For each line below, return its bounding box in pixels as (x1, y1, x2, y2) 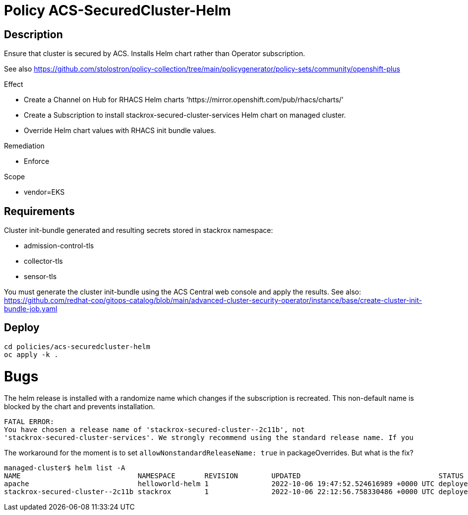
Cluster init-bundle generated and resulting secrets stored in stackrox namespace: (4, 226, 273, 235)
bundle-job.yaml (4, 304, 58, 313)
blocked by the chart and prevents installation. (4, 402, 155, 411)
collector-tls (24, 257, 63, 266)
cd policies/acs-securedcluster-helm (4, 342, 151, 351)
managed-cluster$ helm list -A (4, 464, 125, 472)
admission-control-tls (24, 241, 94, 250)
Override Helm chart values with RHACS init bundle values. (24, 126, 216, 135)
